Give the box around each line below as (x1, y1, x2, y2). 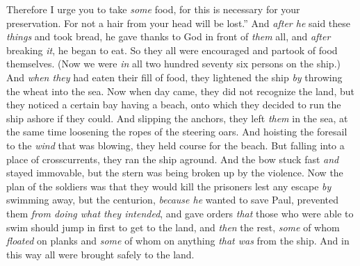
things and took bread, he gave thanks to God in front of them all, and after (6, 29, 331, 44)
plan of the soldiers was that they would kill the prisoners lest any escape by (6, 178, 332, 193)
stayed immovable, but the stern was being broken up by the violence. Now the (6, 165, 343, 180)
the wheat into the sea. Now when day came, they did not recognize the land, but (6, 83, 354, 98)
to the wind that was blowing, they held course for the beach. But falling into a (6, 138, 345, 152)
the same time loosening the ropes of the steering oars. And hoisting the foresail (6, 124, 347, 139)
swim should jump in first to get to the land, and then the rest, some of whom (6, 219, 340, 234)
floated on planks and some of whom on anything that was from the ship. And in (6, 233, 350, 248)
